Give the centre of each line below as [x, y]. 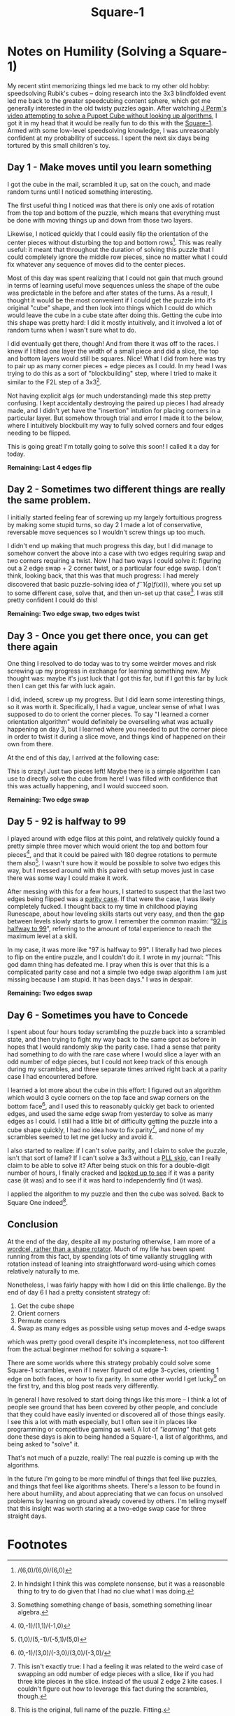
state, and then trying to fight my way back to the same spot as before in [112, 1039]
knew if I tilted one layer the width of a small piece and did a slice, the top [113, 351]
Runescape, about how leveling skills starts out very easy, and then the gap [116, 914]
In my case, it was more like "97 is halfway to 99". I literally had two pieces [115, 950]
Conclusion [33, 1225]
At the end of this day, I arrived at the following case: [83, 758]
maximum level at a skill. [42, 936]
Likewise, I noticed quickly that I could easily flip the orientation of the [108, 233]
